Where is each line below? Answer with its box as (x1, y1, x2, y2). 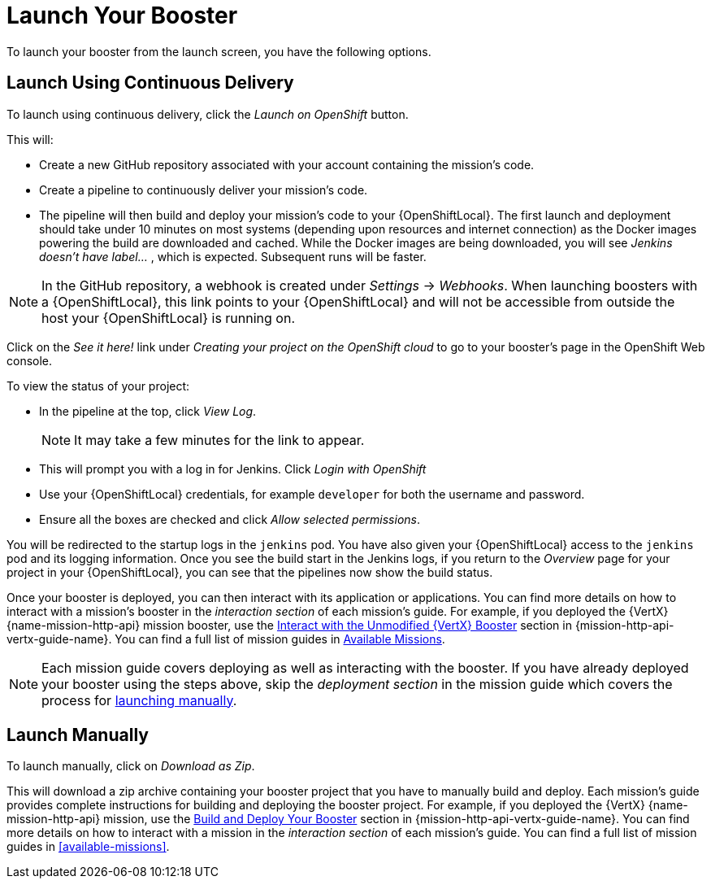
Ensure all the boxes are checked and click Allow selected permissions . (39, 512, 421, 526)
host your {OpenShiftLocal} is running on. (41, 309, 296, 326)
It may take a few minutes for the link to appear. (74, 431, 365, 448)
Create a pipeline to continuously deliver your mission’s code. (39, 182, 368, 197)
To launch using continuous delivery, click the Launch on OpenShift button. (7, 107, 409, 121)
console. (7, 353, 53, 368)
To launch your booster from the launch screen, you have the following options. (7, 44, 431, 59)
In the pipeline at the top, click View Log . (39, 403, 257, 418)
